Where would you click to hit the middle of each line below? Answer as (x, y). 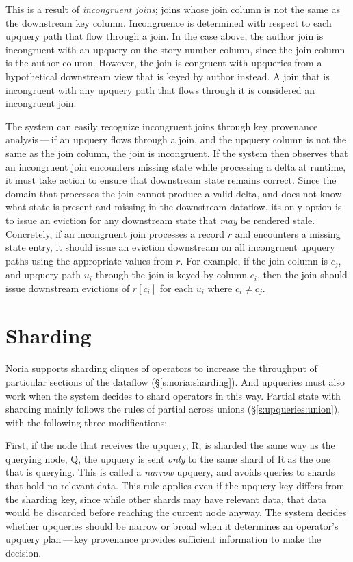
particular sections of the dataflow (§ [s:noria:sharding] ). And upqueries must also (175, 381)
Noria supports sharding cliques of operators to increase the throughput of (161, 368)
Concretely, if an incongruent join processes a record (115, 233)
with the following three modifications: (87, 422)
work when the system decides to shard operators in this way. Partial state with (173, 395)
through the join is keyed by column (171, 274)
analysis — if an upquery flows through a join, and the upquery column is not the (176, 139)
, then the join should (302, 274)
